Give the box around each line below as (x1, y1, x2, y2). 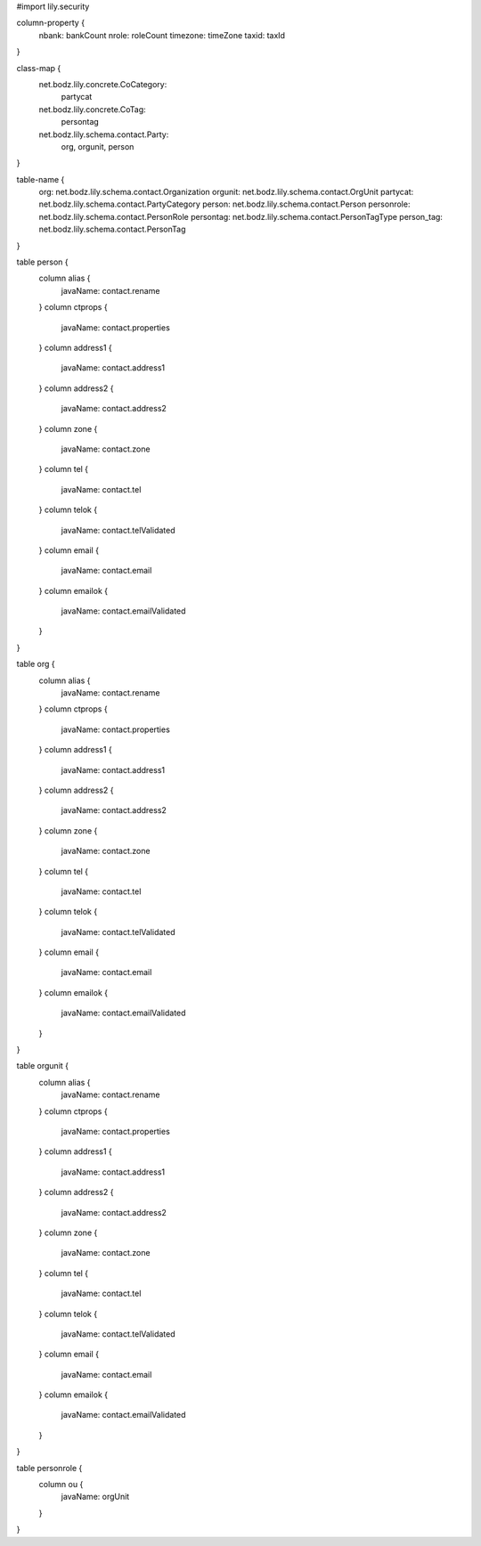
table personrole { (16, 1462, 83, 1473)
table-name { (16, 174, 65, 184)
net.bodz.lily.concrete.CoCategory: (38, 78, 167, 89)
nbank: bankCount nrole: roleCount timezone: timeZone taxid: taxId (38, 29, 285, 40)
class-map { (16, 62, 61, 73)
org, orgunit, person (61, 141, 135, 151)
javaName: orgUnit (61, 1492, 130, 1502)
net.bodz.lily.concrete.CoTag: (38, 103, 146, 115)
